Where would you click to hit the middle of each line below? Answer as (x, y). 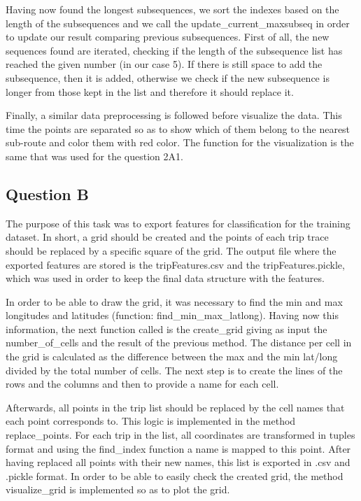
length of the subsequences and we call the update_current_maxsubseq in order (178, 23)
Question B (47, 193)
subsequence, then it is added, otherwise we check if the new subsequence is (168, 77)
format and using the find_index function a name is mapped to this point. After (178, 448)
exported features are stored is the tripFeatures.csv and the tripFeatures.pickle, (175, 264)
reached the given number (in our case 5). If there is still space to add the (164, 64)
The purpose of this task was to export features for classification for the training (178, 223)
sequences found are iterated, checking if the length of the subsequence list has (174, 50)
